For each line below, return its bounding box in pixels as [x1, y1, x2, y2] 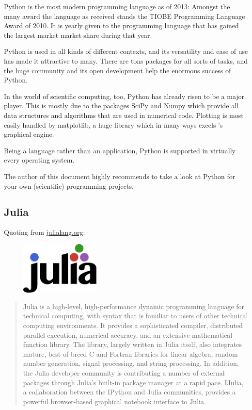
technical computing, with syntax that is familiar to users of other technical [23, 311, 248, 321]
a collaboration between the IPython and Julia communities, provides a [23, 387, 236, 397]
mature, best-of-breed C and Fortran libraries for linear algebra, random [23, 348, 238, 359]
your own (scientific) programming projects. [4, 180, 134, 191]
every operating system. [4, 155, 75, 165]
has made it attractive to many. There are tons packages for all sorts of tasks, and [4, 55, 248, 66]
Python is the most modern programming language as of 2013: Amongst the [4, 1, 230, 11]
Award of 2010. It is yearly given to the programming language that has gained [4, 20, 239, 31]
